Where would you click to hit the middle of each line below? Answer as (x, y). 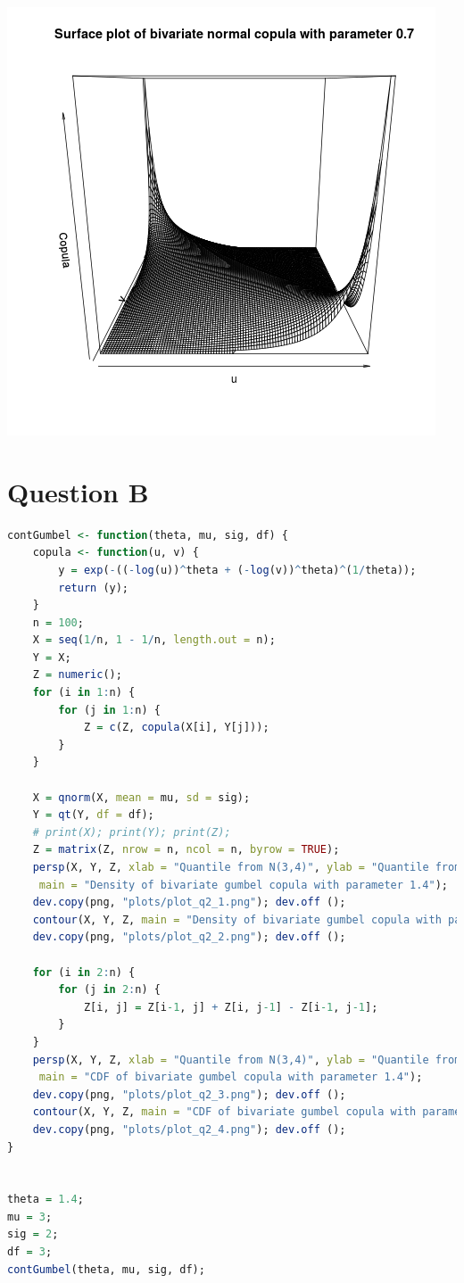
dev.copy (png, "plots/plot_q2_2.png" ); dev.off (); (189, 937)
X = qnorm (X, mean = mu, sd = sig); (141, 797)
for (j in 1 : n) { (109, 710)
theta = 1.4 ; (46, 1200)
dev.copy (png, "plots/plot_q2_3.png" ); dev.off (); (189, 1094)
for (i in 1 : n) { (84, 693)
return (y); (94, 588)
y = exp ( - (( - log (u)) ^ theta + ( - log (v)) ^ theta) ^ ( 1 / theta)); (237, 570)
